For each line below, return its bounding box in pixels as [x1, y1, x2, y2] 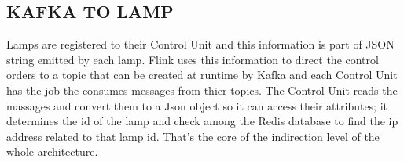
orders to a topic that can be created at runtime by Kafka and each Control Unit [6, 67, 398, 83]
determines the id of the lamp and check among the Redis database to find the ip [6, 113, 398, 129]
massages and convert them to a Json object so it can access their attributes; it [6, 97, 388, 113]
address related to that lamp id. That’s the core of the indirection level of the [6, 128, 380, 144]
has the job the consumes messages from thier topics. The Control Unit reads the [6, 81, 398, 98]
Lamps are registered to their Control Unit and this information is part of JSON [6, 36, 395, 52]
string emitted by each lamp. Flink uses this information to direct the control [6, 51, 379, 67]
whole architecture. [6, 143, 98, 160]
